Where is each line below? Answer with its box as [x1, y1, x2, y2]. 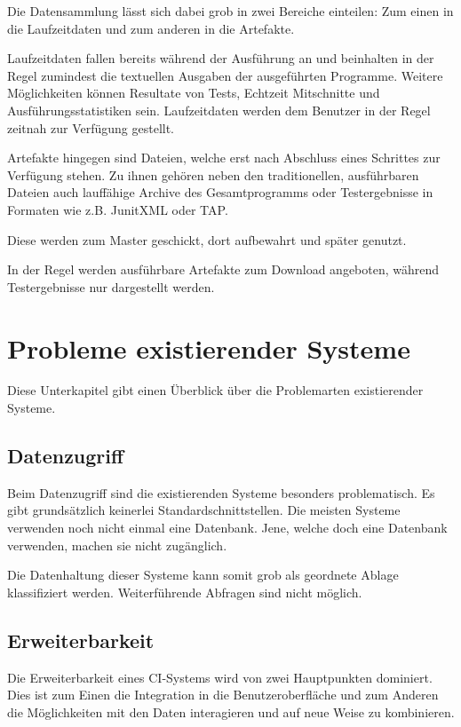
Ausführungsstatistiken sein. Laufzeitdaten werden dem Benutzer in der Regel [7, 100, 431, 119]
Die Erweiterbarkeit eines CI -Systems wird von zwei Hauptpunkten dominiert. [7, 668, 433, 686]
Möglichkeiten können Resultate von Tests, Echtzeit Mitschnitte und [7, 83, 380, 102]
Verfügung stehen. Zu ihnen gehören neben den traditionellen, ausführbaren [7, 165, 419, 184]
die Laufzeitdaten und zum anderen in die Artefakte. [7, 19, 295, 37]
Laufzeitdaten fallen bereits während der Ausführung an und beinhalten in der [7, 49, 434, 67]
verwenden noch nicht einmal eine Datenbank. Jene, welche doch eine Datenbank [7, 518, 448, 537]
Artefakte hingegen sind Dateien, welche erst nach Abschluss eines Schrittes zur [7, 148, 441, 167]
